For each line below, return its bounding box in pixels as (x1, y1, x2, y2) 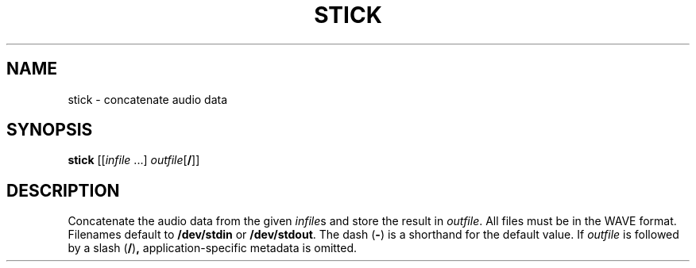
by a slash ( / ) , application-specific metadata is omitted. (68, 241, 358, 255)
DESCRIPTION (6, 180, 120, 201)
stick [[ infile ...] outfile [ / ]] (68, 153, 200, 167)
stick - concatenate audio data (68, 92, 228, 106)
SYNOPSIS (6, 120, 93, 140)
